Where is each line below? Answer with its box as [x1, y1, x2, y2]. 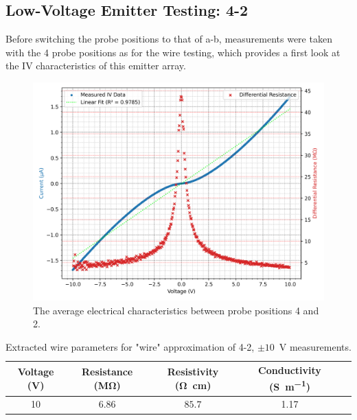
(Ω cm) [174, 377, 211, 392]
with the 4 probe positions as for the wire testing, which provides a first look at [5, 45, 341, 59]
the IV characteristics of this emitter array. [5, 58, 186, 73]
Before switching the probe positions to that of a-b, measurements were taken [5, 32, 332, 46]
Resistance [82, 364, 133, 379]
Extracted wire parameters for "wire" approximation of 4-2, [5, 339, 255, 353]
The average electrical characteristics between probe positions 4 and [33, 303, 319, 317]
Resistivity [167, 364, 219, 379]
